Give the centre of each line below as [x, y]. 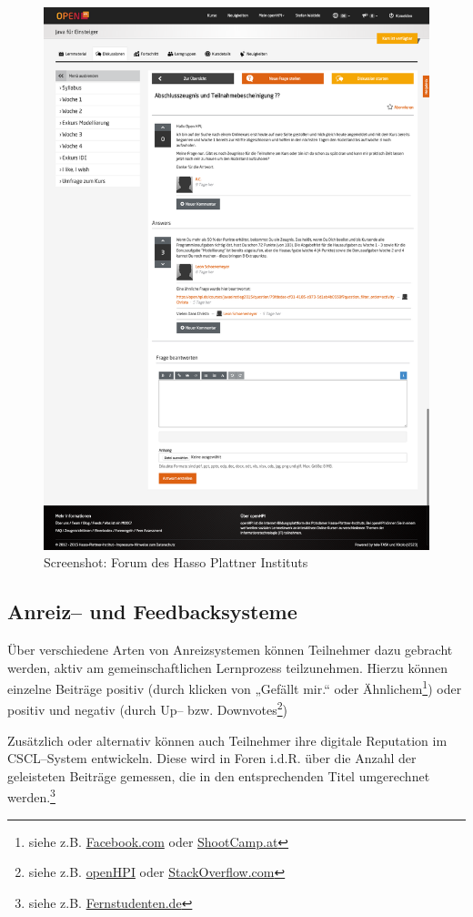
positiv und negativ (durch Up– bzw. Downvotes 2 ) [148, 708]
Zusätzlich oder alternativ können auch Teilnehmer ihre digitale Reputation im [227, 740]
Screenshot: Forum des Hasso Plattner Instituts [176, 562]
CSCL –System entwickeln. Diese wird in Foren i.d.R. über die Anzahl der [212, 758]
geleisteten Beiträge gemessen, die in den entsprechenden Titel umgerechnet [219, 775]
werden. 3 [31, 796]
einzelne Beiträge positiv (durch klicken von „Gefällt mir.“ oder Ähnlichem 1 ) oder [235, 687]
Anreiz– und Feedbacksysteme [152, 611]
